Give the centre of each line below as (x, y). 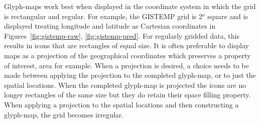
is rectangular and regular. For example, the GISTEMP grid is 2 (103, 16)
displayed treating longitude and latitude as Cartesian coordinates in (110, 26)
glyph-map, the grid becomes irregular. (64, 114)
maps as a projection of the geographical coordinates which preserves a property (127, 55)
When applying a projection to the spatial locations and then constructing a (121, 104)
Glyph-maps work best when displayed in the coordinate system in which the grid (130, 6)
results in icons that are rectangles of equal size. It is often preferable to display (126, 45)
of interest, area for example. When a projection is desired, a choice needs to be (126, 65)
